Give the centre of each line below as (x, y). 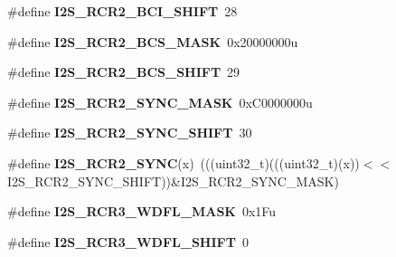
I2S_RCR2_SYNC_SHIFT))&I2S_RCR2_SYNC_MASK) (173, 181)
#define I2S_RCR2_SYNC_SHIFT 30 (130, 133)
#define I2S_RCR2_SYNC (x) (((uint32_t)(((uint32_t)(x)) (184, 162)
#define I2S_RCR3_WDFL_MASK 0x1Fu (142, 211)
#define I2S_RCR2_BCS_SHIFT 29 (124, 72)
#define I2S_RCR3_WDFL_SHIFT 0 (128, 241)
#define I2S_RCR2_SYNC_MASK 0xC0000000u (160, 102)
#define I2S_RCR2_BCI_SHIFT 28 (123, 11)
